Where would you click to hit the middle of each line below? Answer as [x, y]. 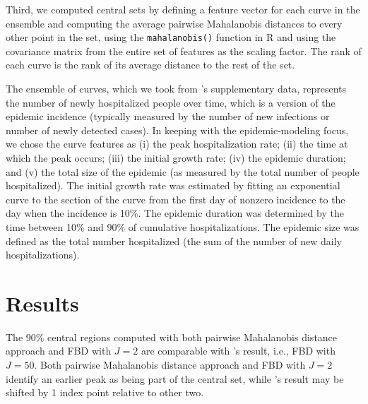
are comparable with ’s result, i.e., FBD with [238, 351]
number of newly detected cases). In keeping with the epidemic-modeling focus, [177, 130]
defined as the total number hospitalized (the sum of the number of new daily [174, 240]
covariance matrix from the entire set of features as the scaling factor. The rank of [184, 50]
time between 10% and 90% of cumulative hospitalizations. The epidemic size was [183, 226]
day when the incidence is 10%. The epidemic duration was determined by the [175, 213]
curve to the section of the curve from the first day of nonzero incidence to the [176, 199]
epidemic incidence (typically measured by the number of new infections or [168, 116]
